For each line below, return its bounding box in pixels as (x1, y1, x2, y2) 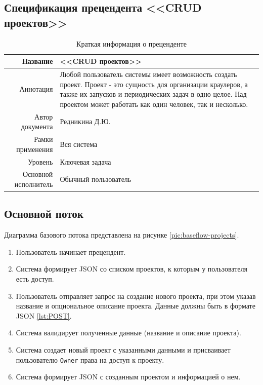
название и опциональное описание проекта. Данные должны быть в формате (16, 300, 255, 311)
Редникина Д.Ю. (60, 116, 111, 127)
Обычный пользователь (60, 174, 131, 184)
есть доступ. (16, 274, 54, 284)
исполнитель (14, 178, 53, 189)
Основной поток (4, 206, 83, 221)
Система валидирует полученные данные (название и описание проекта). (16, 327, 241, 338)
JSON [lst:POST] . (16, 310, 72, 321)
